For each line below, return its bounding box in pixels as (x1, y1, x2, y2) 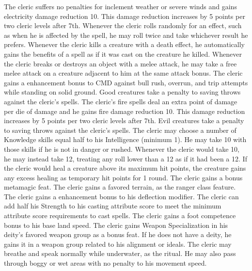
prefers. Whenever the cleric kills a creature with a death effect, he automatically (4, 39, 245, 49)
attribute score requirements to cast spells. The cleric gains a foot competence (4, 210, 236, 221)
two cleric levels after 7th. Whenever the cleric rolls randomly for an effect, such (4, 20, 242, 31)
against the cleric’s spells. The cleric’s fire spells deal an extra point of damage (4, 96, 237, 106)
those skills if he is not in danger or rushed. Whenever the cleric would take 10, (4, 143, 239, 154)
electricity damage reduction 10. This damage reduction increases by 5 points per (4, 11, 245, 21)
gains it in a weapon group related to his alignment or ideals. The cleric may (4, 239, 232, 249)
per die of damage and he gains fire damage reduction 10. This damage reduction (4, 106, 245, 116)
